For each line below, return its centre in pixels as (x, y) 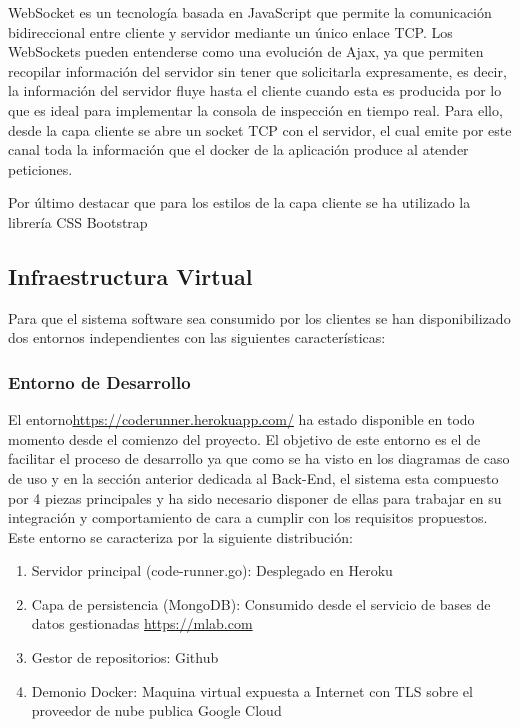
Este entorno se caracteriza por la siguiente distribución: (180, 536)
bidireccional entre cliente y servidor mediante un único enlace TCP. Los (230, 31)
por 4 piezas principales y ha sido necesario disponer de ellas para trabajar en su (255, 497)
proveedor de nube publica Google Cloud (156, 710)
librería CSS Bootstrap (78, 221)
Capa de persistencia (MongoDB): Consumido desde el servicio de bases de (261, 603)
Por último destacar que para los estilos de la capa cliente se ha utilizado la (239, 202)
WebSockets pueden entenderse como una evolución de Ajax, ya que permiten (246, 51)
